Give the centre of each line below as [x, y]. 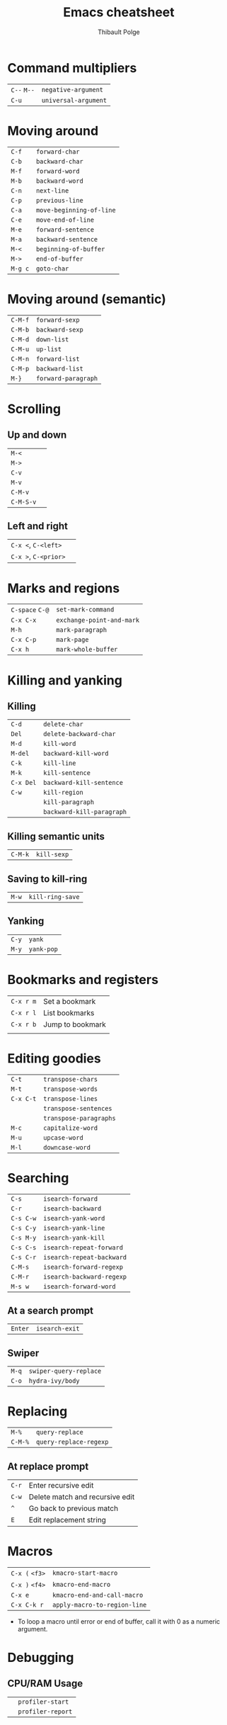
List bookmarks [69, 1012]
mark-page [72, 640]
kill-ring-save [54, 897]
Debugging [41, 1658]
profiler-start [43, 1702]
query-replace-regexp [72, 1442]
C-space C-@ [30, 610]
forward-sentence [65, 230]
